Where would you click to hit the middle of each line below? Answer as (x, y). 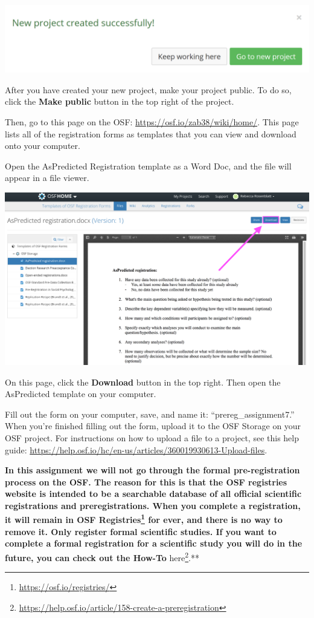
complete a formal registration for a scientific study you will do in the (154, 543)
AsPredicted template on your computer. (81, 394)
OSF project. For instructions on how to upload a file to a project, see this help (152, 437)
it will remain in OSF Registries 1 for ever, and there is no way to (144, 519)
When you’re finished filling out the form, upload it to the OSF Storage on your (153, 426)
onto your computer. (43, 146)
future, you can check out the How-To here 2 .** (102, 556)
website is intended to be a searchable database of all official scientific (153, 494)
